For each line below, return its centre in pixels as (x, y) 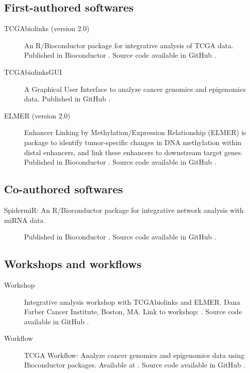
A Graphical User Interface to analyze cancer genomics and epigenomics (135, 89)
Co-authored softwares (64, 189)
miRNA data (24, 220)
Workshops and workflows (73, 264)
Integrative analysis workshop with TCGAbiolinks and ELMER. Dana (132, 301)
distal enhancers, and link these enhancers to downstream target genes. (134, 152)
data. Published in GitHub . (67, 99)
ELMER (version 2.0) (37, 115)
